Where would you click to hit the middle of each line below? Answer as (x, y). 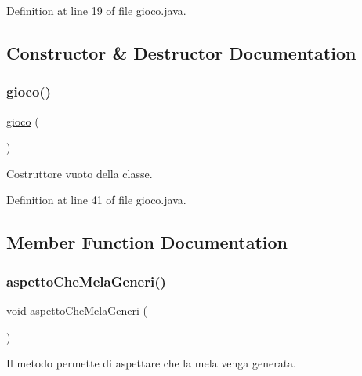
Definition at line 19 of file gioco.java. (96, 10)
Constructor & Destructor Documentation (181, 52)
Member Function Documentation (147, 242)
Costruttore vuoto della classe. (80, 173)
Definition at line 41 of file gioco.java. (96, 200)
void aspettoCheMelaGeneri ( (77, 310)
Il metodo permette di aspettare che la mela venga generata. (151, 363)
